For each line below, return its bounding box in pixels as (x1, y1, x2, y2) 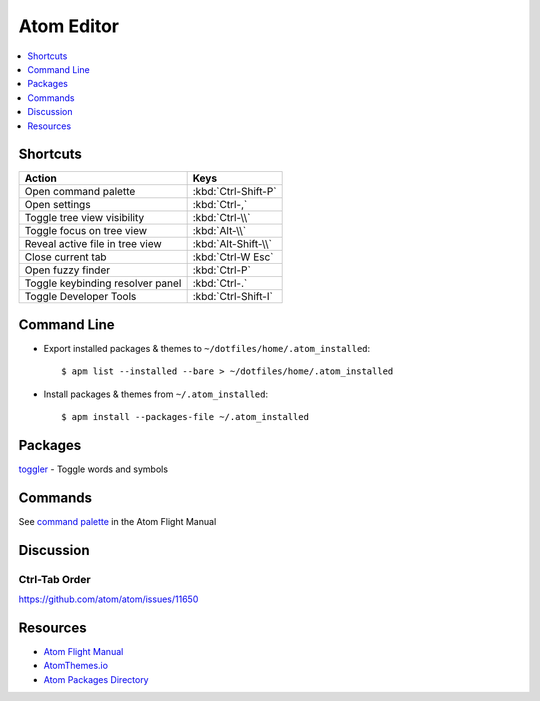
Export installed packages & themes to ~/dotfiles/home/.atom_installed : (43, 342, 371, 354)
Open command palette (24, 185, 136, 199)
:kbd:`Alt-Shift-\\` (192, 237, 273, 251)
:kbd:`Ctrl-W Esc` (192, 250, 274, 264)
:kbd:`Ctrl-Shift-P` (192, 185, 277, 199)
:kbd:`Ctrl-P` (192, 263, 252, 277)
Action (24, 171, 57, 185)
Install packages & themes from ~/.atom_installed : (43, 388, 269, 400)
